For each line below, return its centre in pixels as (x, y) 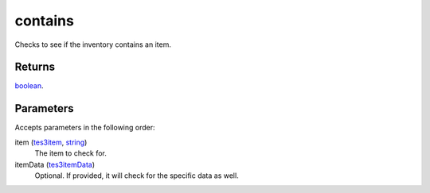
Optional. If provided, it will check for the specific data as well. (137, 176)
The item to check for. (71, 153)
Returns (35, 67)
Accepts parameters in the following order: (85, 128)
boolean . (29, 86)
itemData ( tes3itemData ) (55, 164)
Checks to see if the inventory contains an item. (93, 44)
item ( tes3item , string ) (51, 142)
